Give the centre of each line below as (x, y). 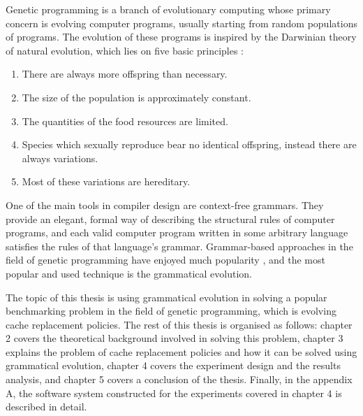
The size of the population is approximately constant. (136, 97)
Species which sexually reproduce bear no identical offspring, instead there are (189, 144)
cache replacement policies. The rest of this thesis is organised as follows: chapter (179, 324)
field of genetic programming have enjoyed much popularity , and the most (165, 260)
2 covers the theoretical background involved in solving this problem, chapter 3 (175, 338)
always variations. (60, 158)
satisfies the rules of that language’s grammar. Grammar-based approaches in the (179, 246)
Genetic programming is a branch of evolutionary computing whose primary (168, 9)
